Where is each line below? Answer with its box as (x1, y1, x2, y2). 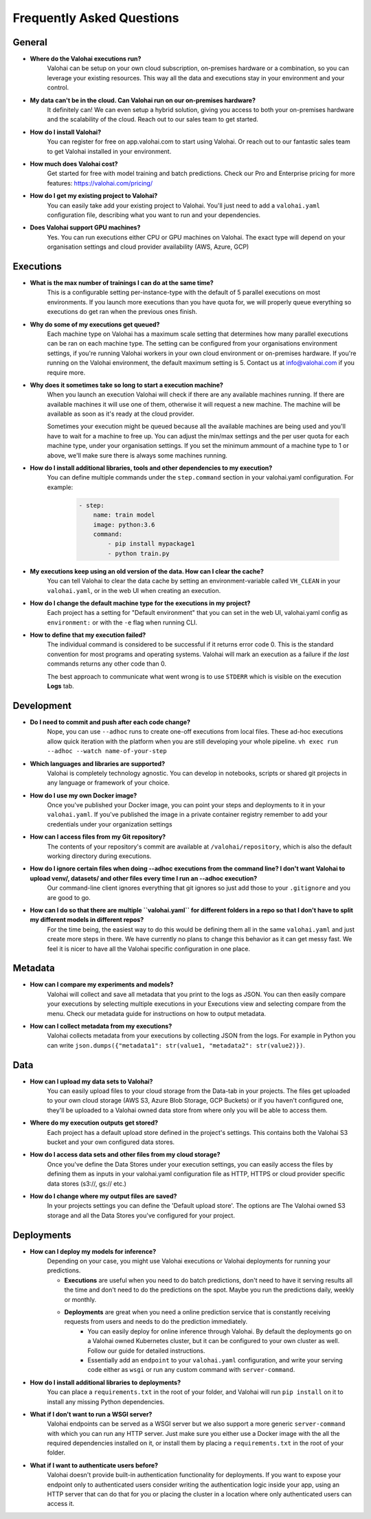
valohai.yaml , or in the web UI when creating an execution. (47, 586, 221, 594)
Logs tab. (47, 682, 75, 690)
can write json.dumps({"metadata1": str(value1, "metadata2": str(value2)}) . (47, 1041, 306, 1049)
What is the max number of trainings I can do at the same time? (30, 279, 214, 286)
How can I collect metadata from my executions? (30, 1022, 172, 1030)
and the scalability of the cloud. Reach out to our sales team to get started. (47, 115, 259, 124)
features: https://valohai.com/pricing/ (47, 179, 153, 187)
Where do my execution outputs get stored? (30, 1118, 158, 1127)
